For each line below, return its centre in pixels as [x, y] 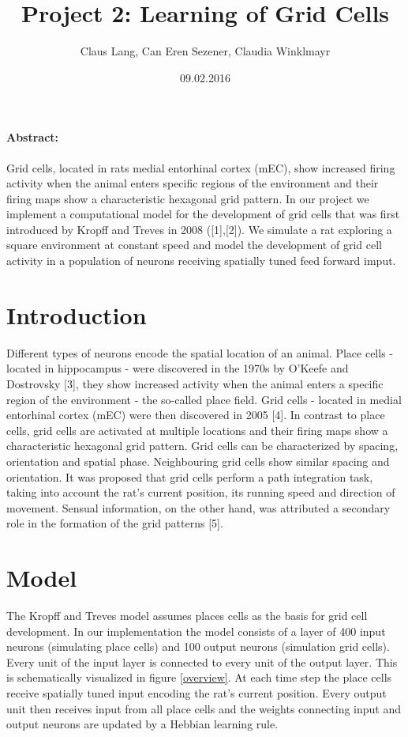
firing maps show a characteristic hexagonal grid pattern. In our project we [188, 198]
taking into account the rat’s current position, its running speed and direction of [201, 492]
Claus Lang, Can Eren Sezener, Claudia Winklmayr [205, 51]
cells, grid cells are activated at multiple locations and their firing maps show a [197, 430]
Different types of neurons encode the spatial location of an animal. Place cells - [200, 352]
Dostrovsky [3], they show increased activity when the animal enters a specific [195, 383]
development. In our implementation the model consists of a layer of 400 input [196, 631]
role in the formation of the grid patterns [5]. [115, 523]
